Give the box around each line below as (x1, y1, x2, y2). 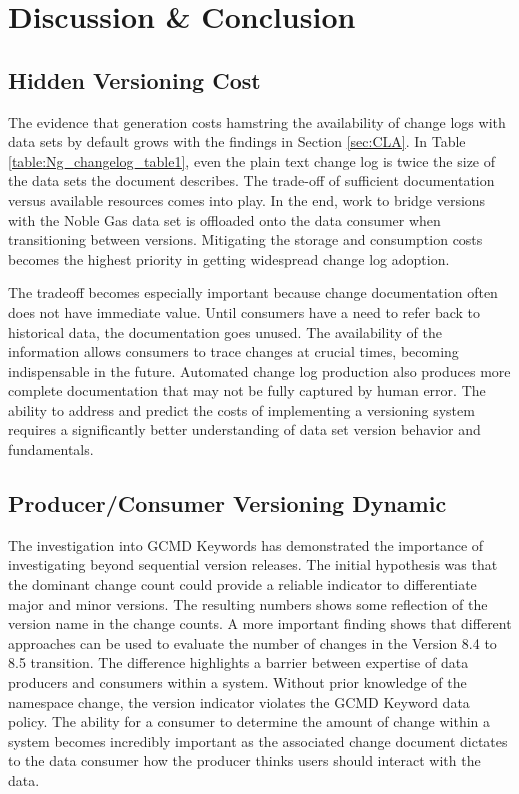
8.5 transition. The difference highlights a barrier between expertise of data (8, 652, 469, 673)
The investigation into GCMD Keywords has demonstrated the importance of (8, 534, 484, 555)
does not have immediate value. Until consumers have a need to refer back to (8, 301, 481, 322)
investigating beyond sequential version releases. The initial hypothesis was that (8, 554, 498, 575)
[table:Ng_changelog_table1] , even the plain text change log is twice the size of (8, 150, 496, 171)
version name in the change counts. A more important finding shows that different (8, 613, 512, 634)
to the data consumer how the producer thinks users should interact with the (8, 750, 481, 771)
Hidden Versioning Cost (8, 64, 261, 95)
